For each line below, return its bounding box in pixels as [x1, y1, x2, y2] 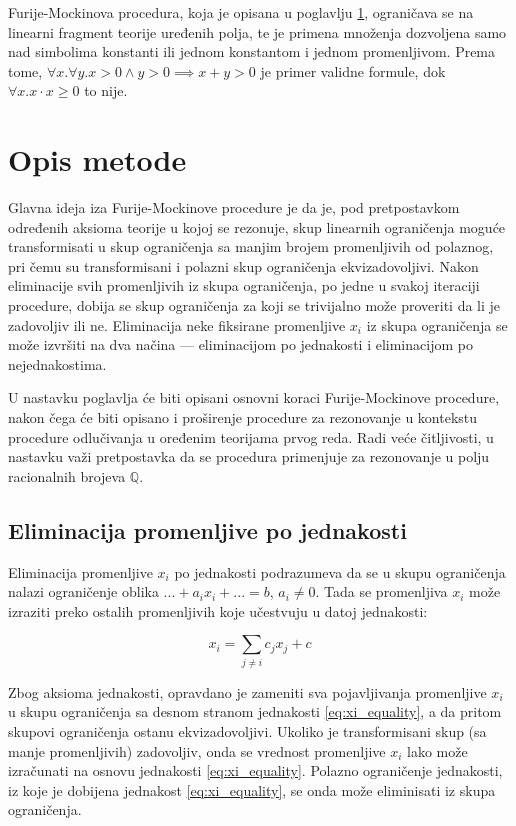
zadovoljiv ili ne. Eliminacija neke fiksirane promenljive [8, 314, 346, 335]
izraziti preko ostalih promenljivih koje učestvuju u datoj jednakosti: [8, 600, 428, 621]
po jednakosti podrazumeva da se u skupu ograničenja [174, 561, 506, 582]
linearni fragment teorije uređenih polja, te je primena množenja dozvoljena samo [8, 21, 507, 42]
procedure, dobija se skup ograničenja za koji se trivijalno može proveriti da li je [8, 295, 501, 316]
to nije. [84, 80, 128, 101]
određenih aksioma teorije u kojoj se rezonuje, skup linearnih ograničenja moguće [8, 216, 506, 237]
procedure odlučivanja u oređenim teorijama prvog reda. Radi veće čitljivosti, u [8, 426, 494, 447]
